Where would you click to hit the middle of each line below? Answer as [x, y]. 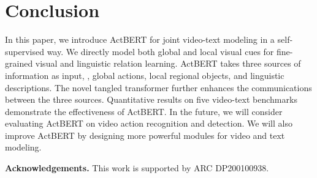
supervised [25, 51]
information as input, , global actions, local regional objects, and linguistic [145, 75]
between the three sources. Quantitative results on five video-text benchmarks [151, 99]
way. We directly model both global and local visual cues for [160, 51]
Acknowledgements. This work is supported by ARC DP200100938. [137, 168]
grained [19, 63]
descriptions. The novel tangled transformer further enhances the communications [158, 87]
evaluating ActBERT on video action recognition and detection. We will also [149, 123]
